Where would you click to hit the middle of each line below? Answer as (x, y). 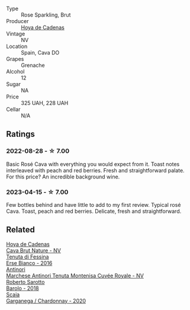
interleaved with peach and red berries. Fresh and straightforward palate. (95, 170)
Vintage (16, 34)
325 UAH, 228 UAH (45, 103)
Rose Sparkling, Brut (46, 15)
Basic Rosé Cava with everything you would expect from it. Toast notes (93, 164)
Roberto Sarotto (25, 282)
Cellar (13, 109)
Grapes (15, 59)
